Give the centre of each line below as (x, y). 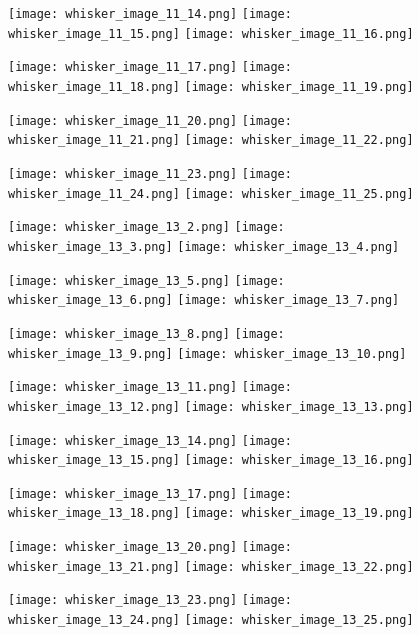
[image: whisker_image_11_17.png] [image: (150, 67)
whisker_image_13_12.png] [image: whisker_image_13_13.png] (211, 406)
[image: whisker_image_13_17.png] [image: (150, 493)
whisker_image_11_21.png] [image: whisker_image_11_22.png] (211, 140)
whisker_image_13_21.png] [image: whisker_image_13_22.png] (211, 566)
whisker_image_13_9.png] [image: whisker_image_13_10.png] (207, 353)
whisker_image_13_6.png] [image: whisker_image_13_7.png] (204, 300)
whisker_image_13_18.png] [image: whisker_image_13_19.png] (211, 513)
